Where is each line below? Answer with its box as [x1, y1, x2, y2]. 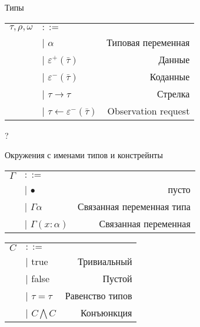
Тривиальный [78, 254, 132, 268]
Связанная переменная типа [77, 199, 191, 213]
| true [25, 254, 48, 268]
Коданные [149, 69, 190, 83]
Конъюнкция [80, 305, 132, 319]
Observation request [107, 103, 190, 117]
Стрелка [157, 86, 190, 100]
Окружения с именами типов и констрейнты [5, 149, 163, 161]
